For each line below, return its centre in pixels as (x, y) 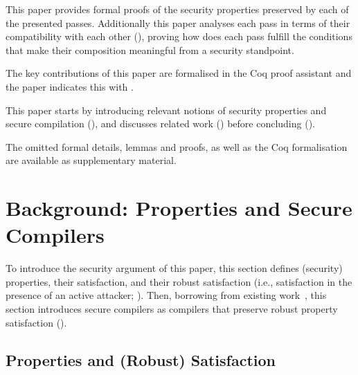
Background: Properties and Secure (179, 208)
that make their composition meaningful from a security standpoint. (150, 49)
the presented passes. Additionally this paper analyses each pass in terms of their (178, 22)
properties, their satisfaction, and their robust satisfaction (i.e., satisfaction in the (179, 281)
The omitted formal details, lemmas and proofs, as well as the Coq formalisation (177, 146)
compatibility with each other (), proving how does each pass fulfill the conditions (179, 36)
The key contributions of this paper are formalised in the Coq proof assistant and (179, 73)
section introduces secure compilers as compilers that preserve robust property (172, 309)
